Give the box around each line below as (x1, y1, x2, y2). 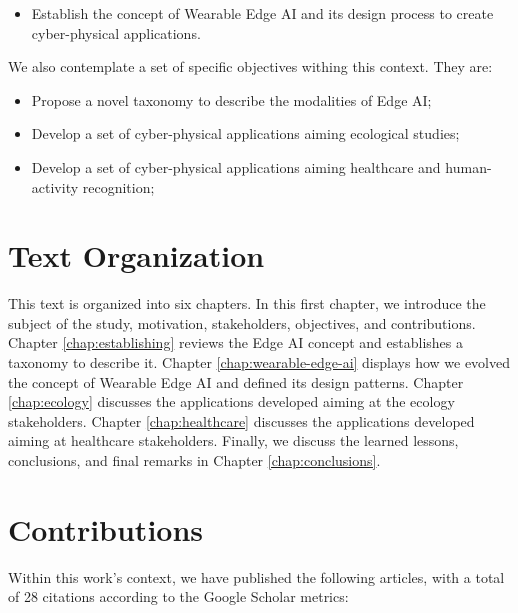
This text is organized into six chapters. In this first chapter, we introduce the (8, 293, 486, 314)
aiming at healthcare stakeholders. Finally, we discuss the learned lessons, (8, 430, 459, 451)
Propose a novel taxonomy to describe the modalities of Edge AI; (31, 89, 432, 110)
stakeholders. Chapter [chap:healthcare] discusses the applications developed (8, 410, 475, 431)
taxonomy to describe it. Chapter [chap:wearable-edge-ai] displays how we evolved (8, 352, 510, 373)
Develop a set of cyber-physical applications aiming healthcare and (31, 156, 441, 177)
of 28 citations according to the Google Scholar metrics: (8, 586, 349, 607)
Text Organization (8, 235, 265, 276)
